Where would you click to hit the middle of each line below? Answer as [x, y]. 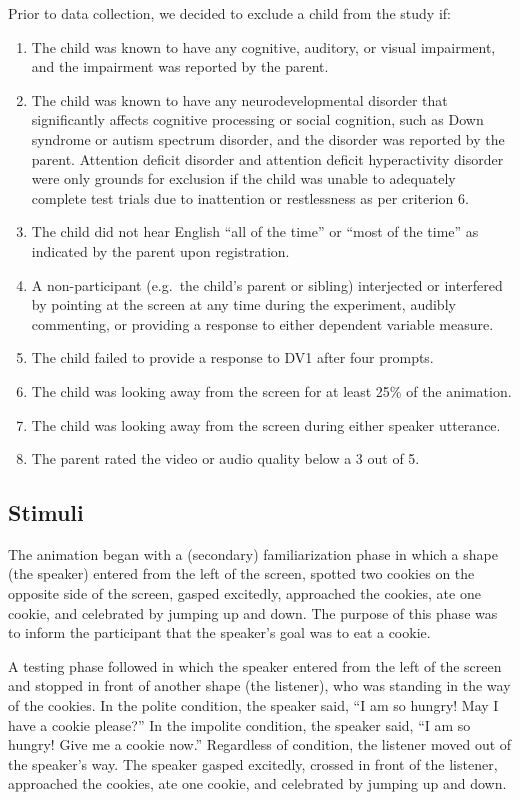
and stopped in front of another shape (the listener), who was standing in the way [259, 685]
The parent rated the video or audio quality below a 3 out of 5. [225, 458]
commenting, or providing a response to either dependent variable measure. [262, 323]
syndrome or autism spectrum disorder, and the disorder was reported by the [268, 138]
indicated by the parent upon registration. [160, 250]
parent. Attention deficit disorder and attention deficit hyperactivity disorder [267, 158]
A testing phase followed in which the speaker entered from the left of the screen [255, 665]
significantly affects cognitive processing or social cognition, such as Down [257, 119]
